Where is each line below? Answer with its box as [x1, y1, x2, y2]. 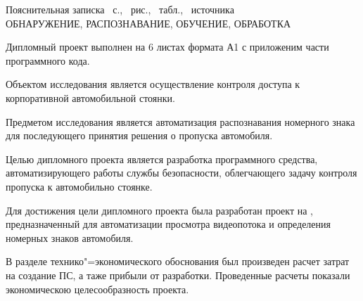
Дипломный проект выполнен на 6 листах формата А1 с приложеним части [6, 39, 329, 54]
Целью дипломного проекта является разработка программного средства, [6, 151, 318, 166]
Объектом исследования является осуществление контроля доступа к [6, 77, 300, 91]
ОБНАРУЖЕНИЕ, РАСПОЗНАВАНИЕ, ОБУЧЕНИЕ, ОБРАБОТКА [6, 15, 291, 30]
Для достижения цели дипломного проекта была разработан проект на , [6, 203, 313, 217]
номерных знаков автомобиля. [6, 230, 134, 245]
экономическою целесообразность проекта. [6, 281, 189, 296]
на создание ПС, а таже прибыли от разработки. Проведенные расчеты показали [6, 267, 350, 282]
